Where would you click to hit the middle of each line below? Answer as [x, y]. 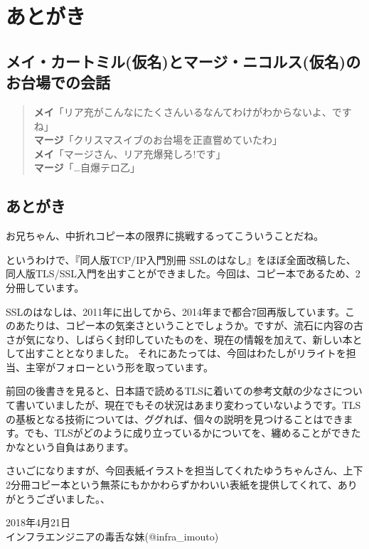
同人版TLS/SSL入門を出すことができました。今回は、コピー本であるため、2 [183, 273]
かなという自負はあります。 [70, 446]
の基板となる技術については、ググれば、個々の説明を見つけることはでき [175, 419]
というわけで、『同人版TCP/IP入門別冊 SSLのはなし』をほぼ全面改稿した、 [181, 259]
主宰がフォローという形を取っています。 [119, 367]
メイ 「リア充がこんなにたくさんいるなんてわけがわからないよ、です [193, 111]
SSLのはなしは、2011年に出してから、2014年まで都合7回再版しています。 [176, 311]
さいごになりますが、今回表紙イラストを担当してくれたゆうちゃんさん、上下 [184, 470]
